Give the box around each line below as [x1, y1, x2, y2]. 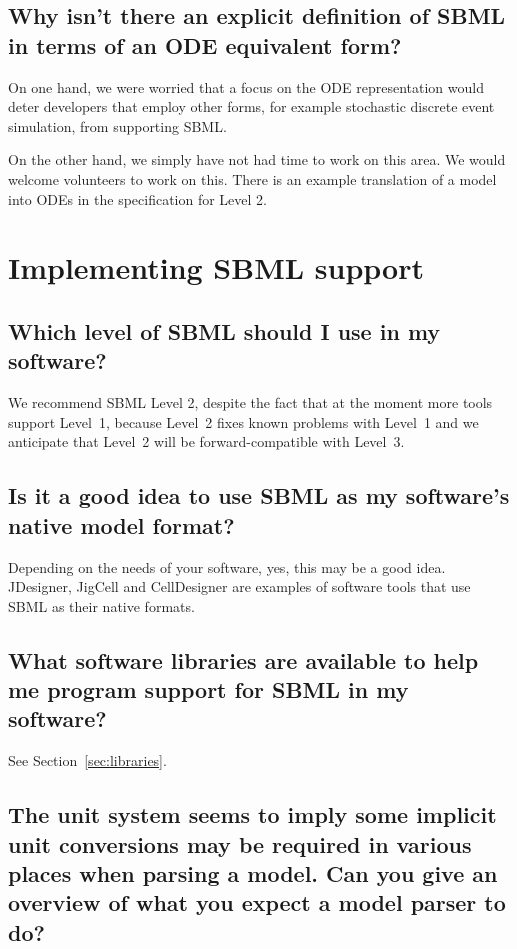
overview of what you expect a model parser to [8, 887, 506, 918]
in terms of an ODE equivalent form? [8, 29, 402, 60]
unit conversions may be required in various [8, 828, 472, 859]
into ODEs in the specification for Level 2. [8, 188, 267, 209]
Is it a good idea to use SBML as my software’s [8, 480, 510, 511]
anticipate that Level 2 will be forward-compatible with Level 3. [8, 431, 405, 452]
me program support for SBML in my [8, 674, 409, 705]
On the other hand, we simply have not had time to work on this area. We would [8, 149, 506, 170]
